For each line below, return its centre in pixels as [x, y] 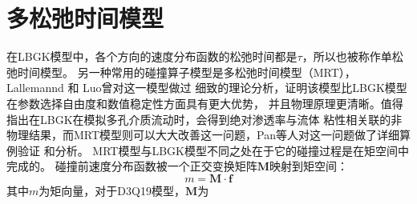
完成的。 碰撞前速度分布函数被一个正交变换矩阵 [132, 166]
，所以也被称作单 [347, 56]
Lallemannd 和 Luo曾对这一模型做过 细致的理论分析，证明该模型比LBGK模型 [207, 88]
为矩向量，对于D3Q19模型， [112, 190]
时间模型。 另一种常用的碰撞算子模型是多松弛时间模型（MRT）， [186, 72]
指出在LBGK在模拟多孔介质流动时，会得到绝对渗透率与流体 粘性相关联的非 [204, 119]
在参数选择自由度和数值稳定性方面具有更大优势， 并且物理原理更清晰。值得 [205, 103]
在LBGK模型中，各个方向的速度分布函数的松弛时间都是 [152, 56]
